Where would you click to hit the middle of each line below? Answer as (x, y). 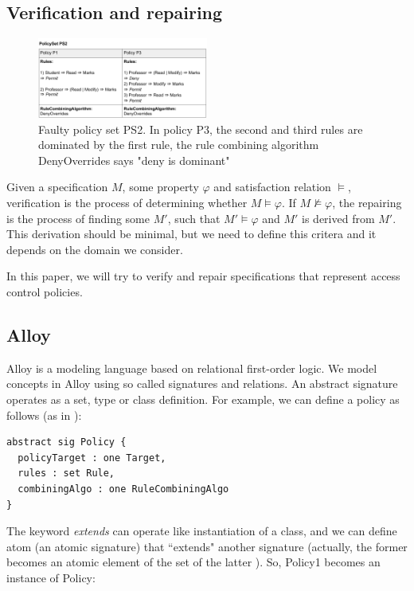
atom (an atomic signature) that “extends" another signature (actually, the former (207, 546)
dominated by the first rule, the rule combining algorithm (179, 145)
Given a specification (57, 187)
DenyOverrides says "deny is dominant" (134, 160)
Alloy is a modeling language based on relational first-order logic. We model (192, 368)
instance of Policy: (51, 577)
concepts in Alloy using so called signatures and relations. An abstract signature (202, 384)
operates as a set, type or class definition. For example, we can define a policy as (203, 399)
